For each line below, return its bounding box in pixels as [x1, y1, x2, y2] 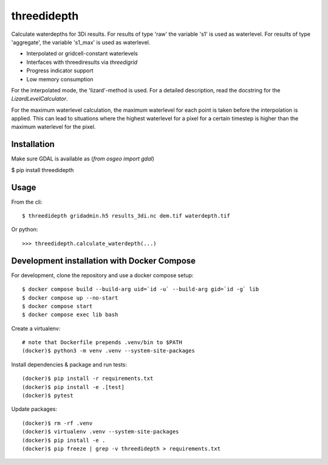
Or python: [11, 226, 38, 233]
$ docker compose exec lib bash [22, 311, 118, 319]
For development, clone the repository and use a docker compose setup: [11, 271, 194, 279]
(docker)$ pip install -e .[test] [22, 384, 125, 390]
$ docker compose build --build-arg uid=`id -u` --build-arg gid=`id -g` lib [22, 286, 259, 293]
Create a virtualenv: [11, 325, 61, 332]
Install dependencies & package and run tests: [11, 360, 128, 368]
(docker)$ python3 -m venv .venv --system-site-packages [22, 347, 196, 354]
